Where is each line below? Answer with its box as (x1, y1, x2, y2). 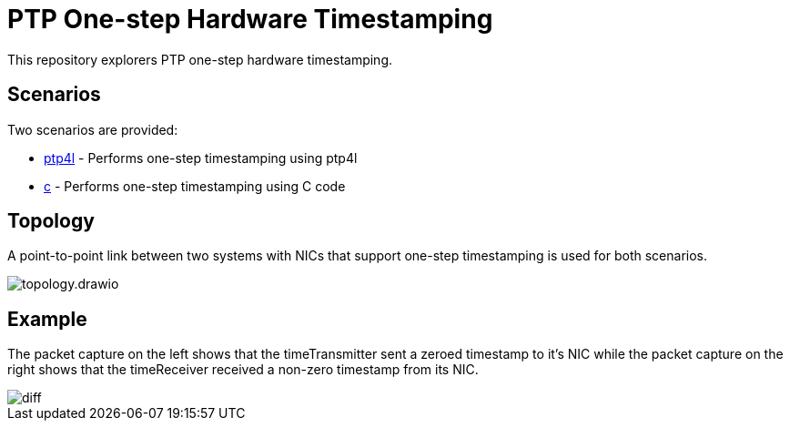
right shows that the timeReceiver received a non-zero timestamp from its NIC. (7, 362, 479, 378)
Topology (7, 209, 95, 233)
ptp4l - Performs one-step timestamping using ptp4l (44, 149, 358, 166)
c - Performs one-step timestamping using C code (44, 178, 346, 194)
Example (7, 307, 87, 331)
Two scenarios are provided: (7, 121, 178, 138)
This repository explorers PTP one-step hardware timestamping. (7, 51, 393, 67)
